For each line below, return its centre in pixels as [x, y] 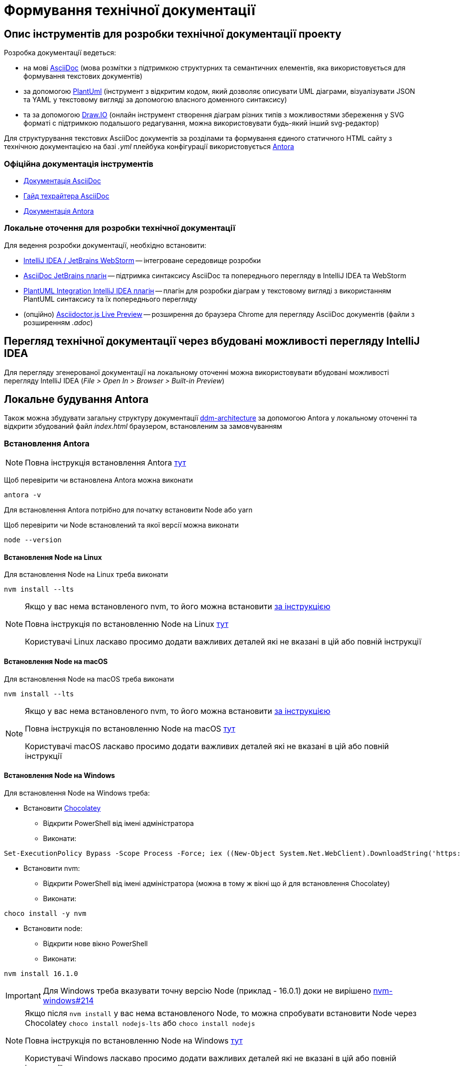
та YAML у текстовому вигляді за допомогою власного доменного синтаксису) [155, 100]
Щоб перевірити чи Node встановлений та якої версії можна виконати [121, 525]
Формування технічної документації [130, 10]
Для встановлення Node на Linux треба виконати [86, 575]
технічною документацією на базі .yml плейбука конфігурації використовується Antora [149, 147]
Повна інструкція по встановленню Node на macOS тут [130, 728]
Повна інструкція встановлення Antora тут [106, 463]
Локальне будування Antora [76, 399]
